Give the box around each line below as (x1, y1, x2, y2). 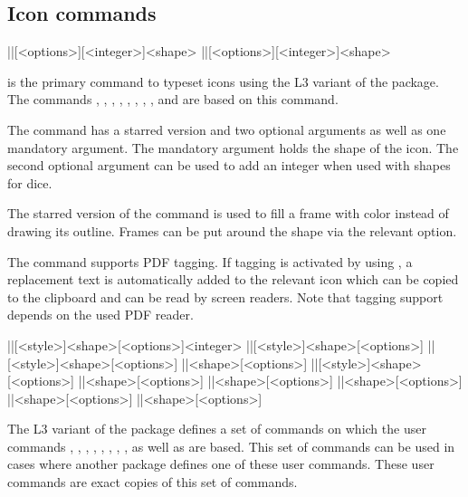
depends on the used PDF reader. (7, 305, 194, 324)
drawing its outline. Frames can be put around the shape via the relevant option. (7, 221, 457, 240)
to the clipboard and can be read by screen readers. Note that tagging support (7, 287, 444, 306)
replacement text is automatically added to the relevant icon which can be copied (7, 270, 459, 289)
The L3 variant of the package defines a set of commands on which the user (7, 419, 426, 438)
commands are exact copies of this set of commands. (7, 473, 298, 492)
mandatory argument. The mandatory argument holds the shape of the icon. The (7, 138, 459, 157)
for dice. (7, 173, 53, 192)
